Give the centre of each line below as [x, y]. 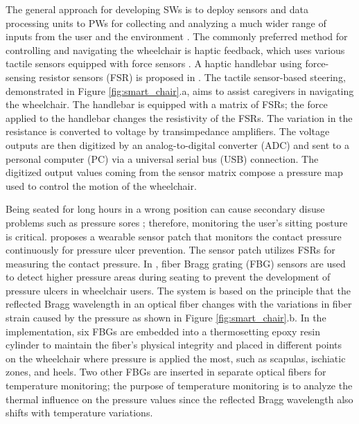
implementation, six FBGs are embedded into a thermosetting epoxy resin [163, 331]
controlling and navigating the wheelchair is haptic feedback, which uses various [175, 50]
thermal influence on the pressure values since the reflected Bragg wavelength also [179, 399]
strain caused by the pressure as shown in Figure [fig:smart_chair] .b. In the [166, 318]
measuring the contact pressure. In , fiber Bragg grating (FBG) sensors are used [176, 263]
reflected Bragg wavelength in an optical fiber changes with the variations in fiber [179, 304]
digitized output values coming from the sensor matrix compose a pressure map [174, 172]
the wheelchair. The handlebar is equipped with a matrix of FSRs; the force [167, 104]
